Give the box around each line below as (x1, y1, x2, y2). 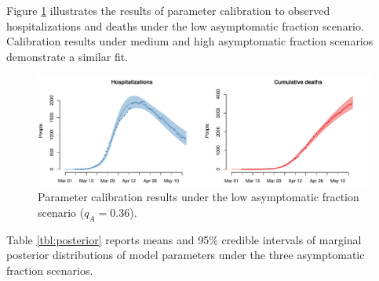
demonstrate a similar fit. (6, 48, 129, 64)
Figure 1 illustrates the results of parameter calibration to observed (6, 2, 330, 18)
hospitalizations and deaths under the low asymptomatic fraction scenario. (6, 17, 364, 34)
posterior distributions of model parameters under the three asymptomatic (6, 247, 365, 263)
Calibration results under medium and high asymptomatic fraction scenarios (6, 33, 374, 49)
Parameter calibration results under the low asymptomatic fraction (38, 189, 359, 205)
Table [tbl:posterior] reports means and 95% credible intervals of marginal (6, 231, 362, 247)
